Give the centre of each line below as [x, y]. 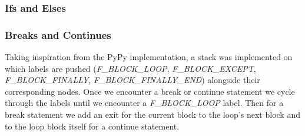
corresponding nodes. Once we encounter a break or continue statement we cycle [150, 91]
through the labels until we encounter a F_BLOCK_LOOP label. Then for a [144, 103]
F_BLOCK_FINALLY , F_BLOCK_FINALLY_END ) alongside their [132, 80]
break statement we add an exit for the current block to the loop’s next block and [152, 115]
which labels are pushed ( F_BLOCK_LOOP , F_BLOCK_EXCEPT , [130, 68]
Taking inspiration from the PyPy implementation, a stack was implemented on [149, 57]
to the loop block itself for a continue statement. [92, 126]
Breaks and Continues [58, 34]
